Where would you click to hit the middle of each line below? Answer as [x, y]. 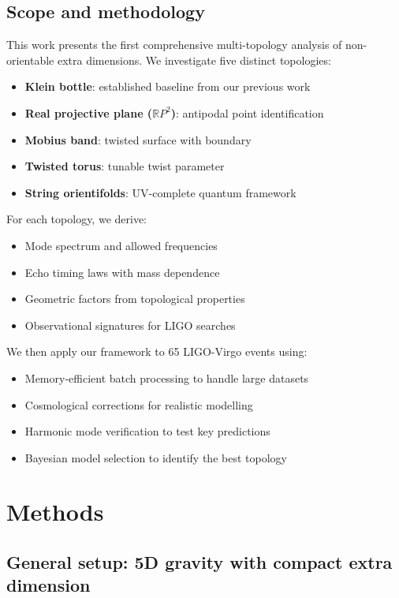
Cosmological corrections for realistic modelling [139, 404]
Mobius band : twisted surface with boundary [138, 139]
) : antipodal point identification [247, 112]
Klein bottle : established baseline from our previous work [168, 86]
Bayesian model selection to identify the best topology [156, 457]
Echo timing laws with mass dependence [122, 272]
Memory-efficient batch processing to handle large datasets [167, 377]
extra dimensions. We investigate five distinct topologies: [194, 60]
